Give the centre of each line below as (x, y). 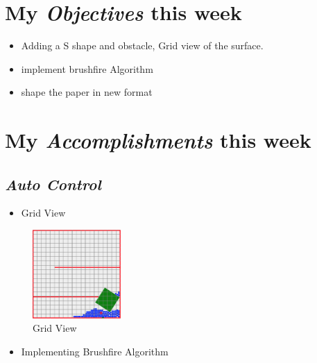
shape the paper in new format (87, 92)
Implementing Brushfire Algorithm (95, 351)
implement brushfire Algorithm (87, 68)
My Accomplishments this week (158, 140)
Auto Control (53, 184)
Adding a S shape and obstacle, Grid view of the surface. (142, 45)
